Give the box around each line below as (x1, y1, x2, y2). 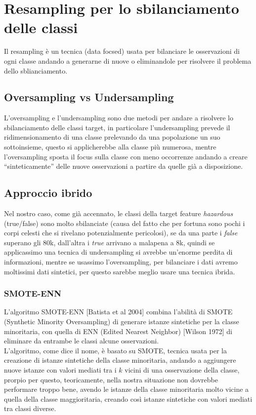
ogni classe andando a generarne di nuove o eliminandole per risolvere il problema (4, 55, 252, 66)
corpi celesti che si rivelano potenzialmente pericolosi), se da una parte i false (4, 227, 238, 238)
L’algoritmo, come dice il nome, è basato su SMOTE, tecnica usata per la (4, 345, 227, 355)
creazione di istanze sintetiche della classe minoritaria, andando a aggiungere (4, 355, 236, 365)
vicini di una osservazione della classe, (125, 365, 240, 375)
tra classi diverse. (4, 403, 56, 414)
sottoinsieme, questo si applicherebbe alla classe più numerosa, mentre (4, 142, 216, 152)
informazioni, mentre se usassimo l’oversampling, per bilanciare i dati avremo (4, 257, 238, 267)
